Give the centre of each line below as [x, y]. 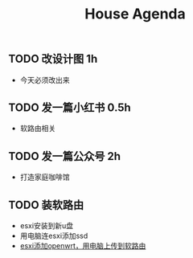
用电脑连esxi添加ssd [54, 236]
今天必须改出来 [45, 80]
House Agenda [135, 14]
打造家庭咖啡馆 [45, 177]
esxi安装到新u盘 [47, 226]
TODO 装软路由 [46, 205]
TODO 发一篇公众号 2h [65, 156]
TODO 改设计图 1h [53, 59]
